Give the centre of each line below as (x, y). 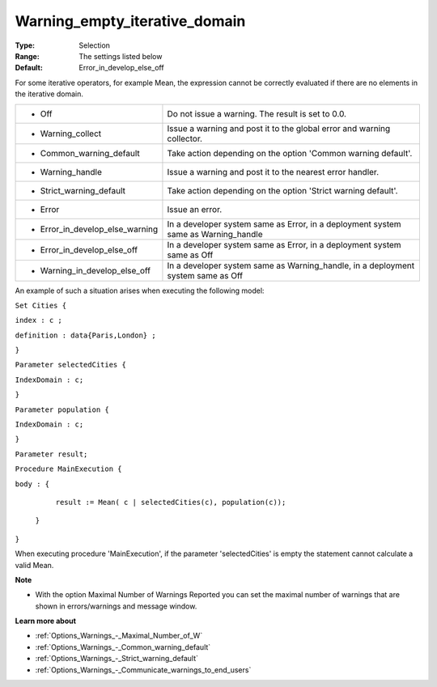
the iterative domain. (49, 94)
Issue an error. (195, 209)
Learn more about (46, 621)
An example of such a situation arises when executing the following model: (140, 290)
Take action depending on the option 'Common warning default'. (290, 153)
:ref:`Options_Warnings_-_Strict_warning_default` (117, 659)
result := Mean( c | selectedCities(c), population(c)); (171, 502)
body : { (32, 484)
